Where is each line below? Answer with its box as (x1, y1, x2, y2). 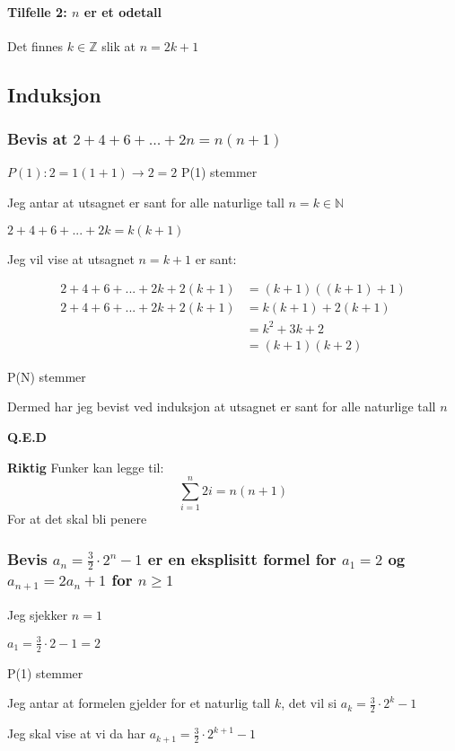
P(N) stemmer (7, 367, 86, 385)
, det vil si (281, 694, 337, 712)
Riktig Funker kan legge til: (7, 457, 164, 476)
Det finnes (7, 36, 64, 55)
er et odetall (83, 2, 162, 21)
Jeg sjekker (7, 605, 68, 623)
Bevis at (7, 128, 68, 150)
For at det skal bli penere (7, 509, 147, 528)
